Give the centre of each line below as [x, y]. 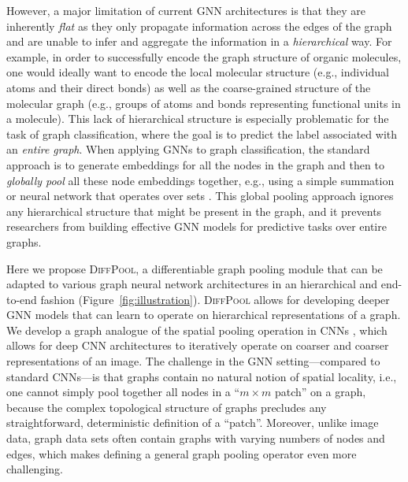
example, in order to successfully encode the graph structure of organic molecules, [204, 56]
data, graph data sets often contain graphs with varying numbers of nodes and [196, 438]
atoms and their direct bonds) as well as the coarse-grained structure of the [189, 87]
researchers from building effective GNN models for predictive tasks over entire [197, 226]
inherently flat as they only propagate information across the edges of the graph [199, 26]
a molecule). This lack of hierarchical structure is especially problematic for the [198, 119]
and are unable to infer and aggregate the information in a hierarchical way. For [199, 41]
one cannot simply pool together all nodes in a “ [123, 392]
